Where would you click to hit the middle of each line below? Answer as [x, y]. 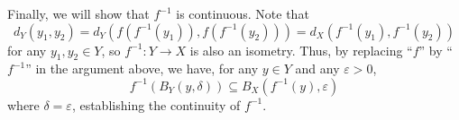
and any [317, 69]
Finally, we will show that [78, 13]
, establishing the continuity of [156, 104]
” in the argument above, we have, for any [142, 69]
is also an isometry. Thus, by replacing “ [301, 50]
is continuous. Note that [243, 13]
